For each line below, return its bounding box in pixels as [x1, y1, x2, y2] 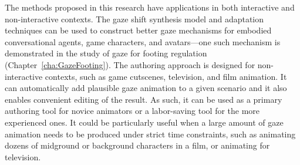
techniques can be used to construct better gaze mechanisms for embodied [5, 24, 272, 36]
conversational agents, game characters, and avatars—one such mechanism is [5, 35, 281, 48]
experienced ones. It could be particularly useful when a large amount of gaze [5, 116, 284, 128]
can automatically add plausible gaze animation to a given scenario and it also [5, 82, 287, 94]
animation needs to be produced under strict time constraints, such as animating [5, 127, 296, 140]
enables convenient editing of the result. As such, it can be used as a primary [5, 93, 282, 105]
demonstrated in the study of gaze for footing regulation [5, 47, 207, 59]
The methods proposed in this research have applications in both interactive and [5, 1, 295, 13]
